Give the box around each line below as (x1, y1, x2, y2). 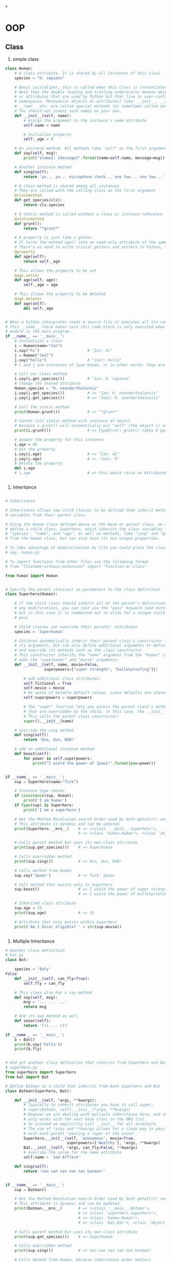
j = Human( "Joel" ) (14, 353, 53, 358)
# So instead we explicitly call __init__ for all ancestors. (23, 1121, 158, 1127)
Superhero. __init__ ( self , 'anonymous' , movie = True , (23, 1136, 136, 1141)
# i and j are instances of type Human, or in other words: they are (14, 362, 165, 368)
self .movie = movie (23, 685, 65, 691)
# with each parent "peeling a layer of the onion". (23, 1131, 138, 1136)
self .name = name (23, 123, 60, 128)
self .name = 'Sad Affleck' (23, 1155, 81, 1160)
